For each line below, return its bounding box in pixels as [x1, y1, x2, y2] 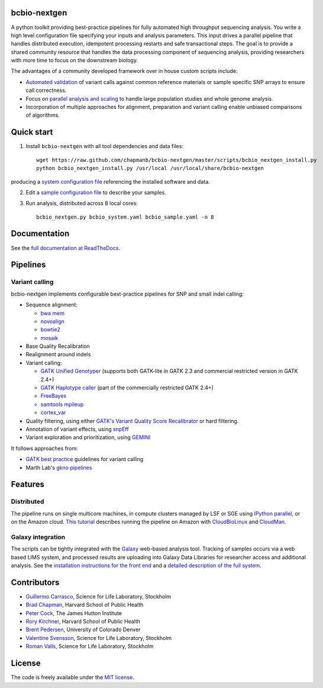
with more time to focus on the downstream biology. [11, 57, 138, 64]
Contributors [11, 577, 60, 587]
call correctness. [25, 87, 67, 94]
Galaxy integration [11, 533, 66, 541]
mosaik [40, 334, 59, 341]
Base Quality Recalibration [25, 343, 90, 350]
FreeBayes [40, 392, 67, 399]
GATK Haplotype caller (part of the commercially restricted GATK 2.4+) [40, 384, 214, 391]
